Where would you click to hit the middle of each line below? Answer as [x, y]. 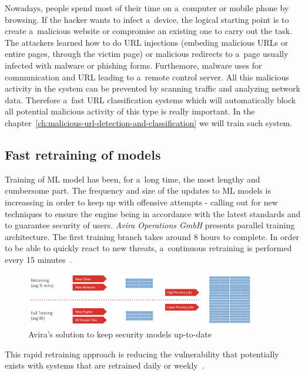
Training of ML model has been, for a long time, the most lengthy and [133, 179]
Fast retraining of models [83, 154]
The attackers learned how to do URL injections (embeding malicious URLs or [147, 42]
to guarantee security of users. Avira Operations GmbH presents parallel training [150, 225]
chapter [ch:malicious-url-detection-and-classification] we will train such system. [149, 122]
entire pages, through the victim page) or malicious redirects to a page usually [147, 54]
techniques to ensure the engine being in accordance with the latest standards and [153, 213]
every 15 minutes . [38, 259]
